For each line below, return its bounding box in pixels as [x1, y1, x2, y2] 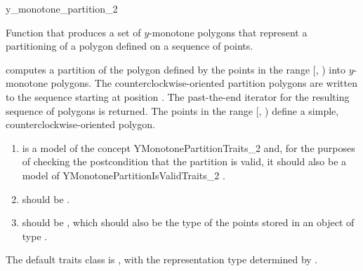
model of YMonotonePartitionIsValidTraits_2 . [22, 167, 225, 182]
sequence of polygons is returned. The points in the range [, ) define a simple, [6, 103, 339, 118]
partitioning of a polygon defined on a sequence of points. [6, 39, 253, 53]
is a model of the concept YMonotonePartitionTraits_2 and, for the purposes [22, 140, 355, 155]
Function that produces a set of [6, 25, 141, 39]
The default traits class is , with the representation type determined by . [6, 252, 318, 267]
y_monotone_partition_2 [6, 1, 118, 15]
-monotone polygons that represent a [149, 25, 308, 39]
